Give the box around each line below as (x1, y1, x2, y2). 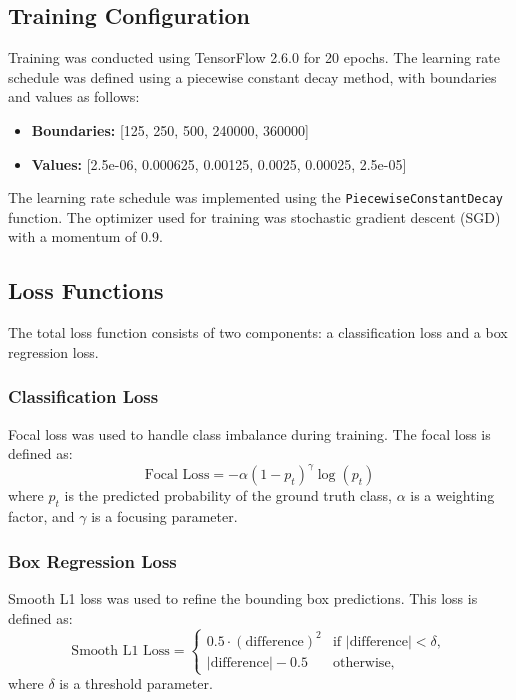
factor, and (8, 506, 75, 527)
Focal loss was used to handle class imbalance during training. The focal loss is (8, 423, 491, 444)
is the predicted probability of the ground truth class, (64, 485, 393, 506)
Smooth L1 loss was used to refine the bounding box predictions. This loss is (8, 587, 478, 608)
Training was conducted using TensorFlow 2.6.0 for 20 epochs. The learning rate (8, 47, 500, 68)
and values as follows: (8, 86, 140, 107)
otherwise (332, 655, 391, 670)
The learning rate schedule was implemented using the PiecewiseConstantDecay (8, 187, 503, 208)
